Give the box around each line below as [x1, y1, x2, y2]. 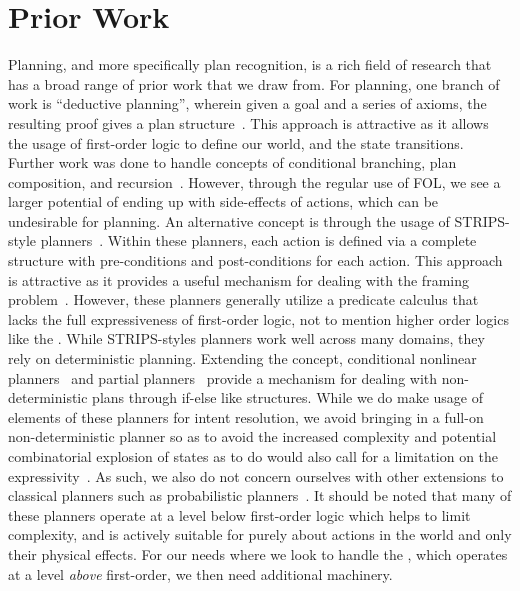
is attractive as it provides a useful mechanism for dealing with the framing [8, 269, 469, 290]
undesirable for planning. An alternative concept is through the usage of [8, 210, 450, 231]
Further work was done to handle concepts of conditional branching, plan [8, 152, 457, 173]
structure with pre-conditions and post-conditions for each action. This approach [8, 250, 503, 271]
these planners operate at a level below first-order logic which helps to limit [8, 504, 471, 525]
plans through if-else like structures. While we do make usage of [92, 387, 484, 408]
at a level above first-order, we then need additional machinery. [8, 563, 393, 584]
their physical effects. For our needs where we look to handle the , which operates [8, 543, 508, 564]
